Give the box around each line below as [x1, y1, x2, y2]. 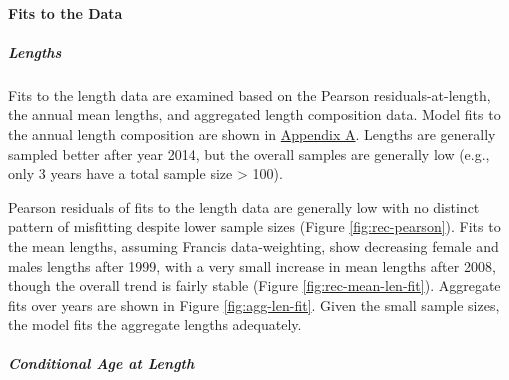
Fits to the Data [8, 2, 123, 23]
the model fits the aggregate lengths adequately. [8, 314, 302, 335]
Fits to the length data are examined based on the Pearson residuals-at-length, [8, 84, 491, 105]
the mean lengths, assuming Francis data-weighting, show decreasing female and [8, 235, 499, 256]
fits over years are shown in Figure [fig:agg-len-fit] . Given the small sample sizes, [8, 294, 500, 315]
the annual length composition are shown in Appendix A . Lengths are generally [8, 123, 496, 144]
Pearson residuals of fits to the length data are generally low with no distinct [8, 196, 480, 217]
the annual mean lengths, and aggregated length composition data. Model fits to [8, 104, 501, 125]
